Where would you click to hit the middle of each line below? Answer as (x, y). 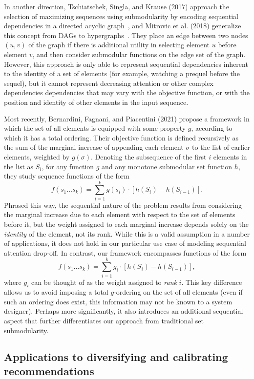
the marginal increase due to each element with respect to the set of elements (120, 214)
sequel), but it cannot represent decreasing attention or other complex (109, 83)
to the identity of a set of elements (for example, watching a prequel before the (122, 73)
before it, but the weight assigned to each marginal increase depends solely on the (126, 224)
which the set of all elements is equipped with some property (95, 128)
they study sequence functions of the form (67, 176)
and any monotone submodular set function (167, 166)
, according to (212, 128)
